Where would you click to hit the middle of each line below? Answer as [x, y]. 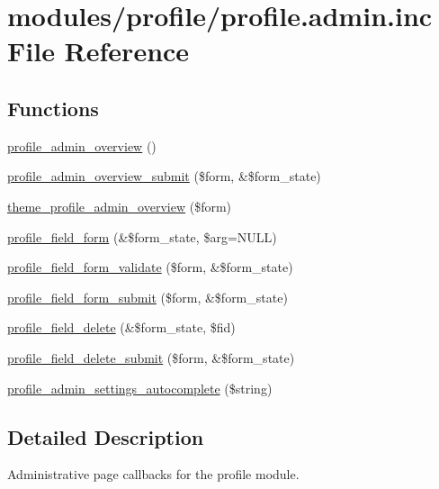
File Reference [99, 51]
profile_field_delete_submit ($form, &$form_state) [151, 357]
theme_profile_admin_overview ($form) [120, 206]
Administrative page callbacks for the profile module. [153, 474]
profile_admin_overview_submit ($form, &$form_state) [164, 176]
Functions [53, 108]
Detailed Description [106, 436]
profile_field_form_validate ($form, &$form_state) [150, 267]
